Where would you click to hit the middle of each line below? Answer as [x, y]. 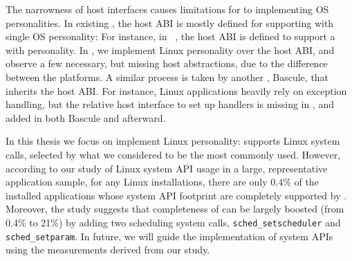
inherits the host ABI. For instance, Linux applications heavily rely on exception [176, 90]
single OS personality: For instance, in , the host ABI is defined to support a [170, 36]
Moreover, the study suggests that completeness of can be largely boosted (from [175, 209]
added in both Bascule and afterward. [86, 117]
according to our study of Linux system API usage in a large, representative [167, 168]
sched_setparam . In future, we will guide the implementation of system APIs [169, 236]
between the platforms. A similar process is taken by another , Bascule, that [167, 76]
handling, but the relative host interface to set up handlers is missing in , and [170, 104]
